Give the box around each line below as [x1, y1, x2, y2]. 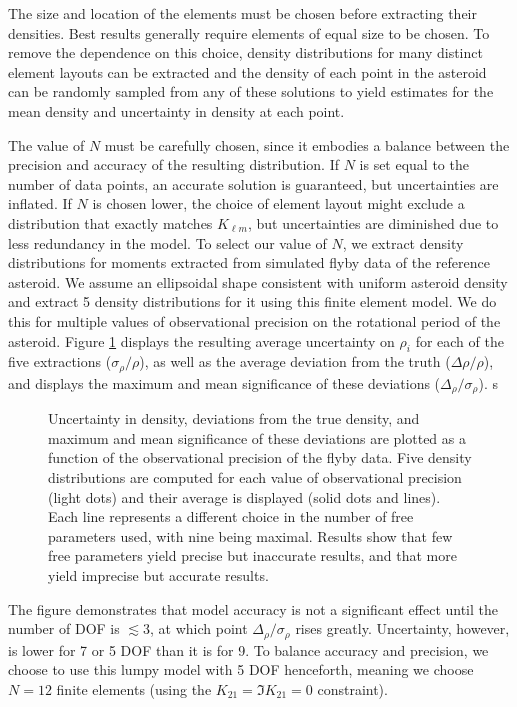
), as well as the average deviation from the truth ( [139, 351, 451, 372]
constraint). [317, 678, 388, 699]
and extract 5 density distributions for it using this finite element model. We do [8, 291, 497, 312]
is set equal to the [359, 154, 469, 175]
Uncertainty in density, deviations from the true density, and [48, 408, 420, 429]
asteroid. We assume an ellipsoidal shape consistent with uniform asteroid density [8, 271, 508, 292]
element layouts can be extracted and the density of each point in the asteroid [8, 61, 487, 82]
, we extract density [342, 232, 464, 253]
